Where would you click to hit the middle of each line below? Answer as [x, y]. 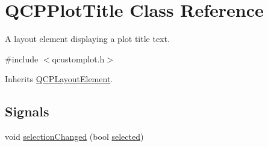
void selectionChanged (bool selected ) [74, 136]
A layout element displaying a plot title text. [87, 39]
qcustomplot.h [78, 58]
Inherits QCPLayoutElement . [59, 79]
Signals [27, 111]
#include [22, 58]
